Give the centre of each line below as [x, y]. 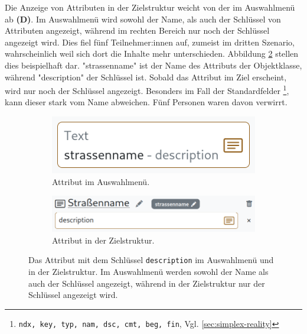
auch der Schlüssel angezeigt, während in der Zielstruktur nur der [147, 283]
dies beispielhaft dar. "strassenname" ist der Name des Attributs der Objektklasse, [153, 65]
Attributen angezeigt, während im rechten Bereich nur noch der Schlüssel [137, 30]
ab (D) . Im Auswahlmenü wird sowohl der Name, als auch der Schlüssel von [143, 19]
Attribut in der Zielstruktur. [103, 240]
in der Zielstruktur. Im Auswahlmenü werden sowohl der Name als [148, 271]
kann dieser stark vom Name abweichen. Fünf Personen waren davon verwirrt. [146, 102]
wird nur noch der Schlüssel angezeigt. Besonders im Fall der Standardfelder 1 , [147, 90]
